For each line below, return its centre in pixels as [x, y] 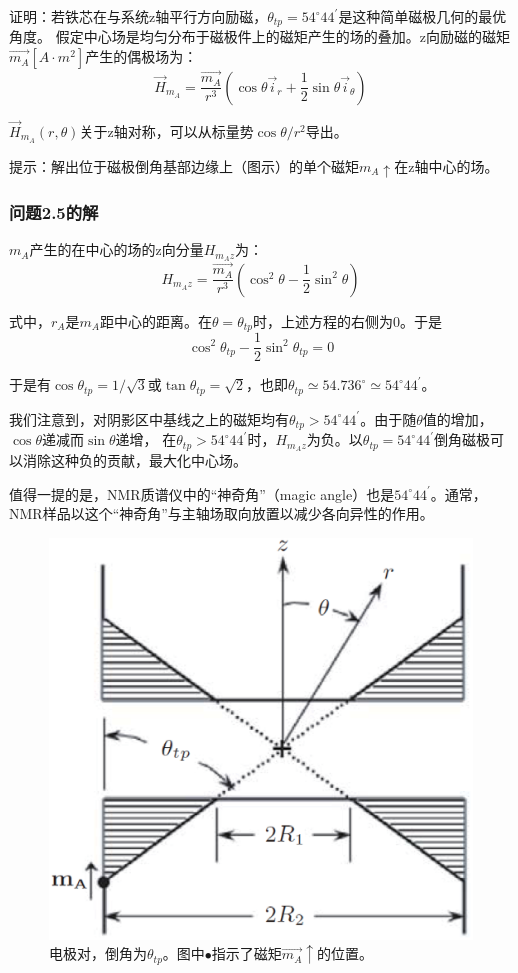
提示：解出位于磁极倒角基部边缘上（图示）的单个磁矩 [184, 165]
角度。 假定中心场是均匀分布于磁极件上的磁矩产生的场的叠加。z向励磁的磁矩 [259, 36]
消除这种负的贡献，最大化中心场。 [134, 459]
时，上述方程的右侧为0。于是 [347, 320]
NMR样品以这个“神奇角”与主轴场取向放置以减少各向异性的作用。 [221, 513]
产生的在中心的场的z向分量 [116, 249]
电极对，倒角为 [98, 953]
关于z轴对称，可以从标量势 [166, 130]
